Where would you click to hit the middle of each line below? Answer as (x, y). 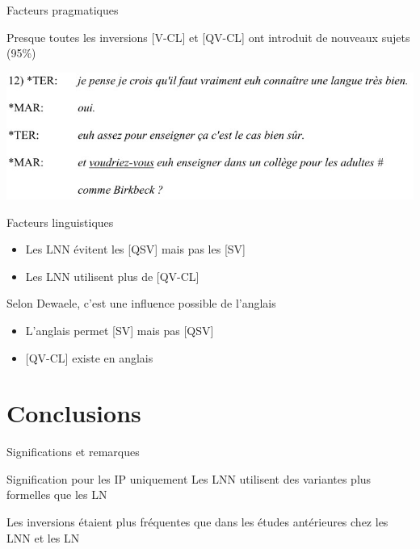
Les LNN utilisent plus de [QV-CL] (112, 276)
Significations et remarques (73, 452)
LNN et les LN (43, 537)
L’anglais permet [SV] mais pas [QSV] (120, 330)
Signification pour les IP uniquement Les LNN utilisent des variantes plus (189, 478)
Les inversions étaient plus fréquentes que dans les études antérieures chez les (197, 522)
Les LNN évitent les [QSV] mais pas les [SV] (135, 249)
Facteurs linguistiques (60, 222)
